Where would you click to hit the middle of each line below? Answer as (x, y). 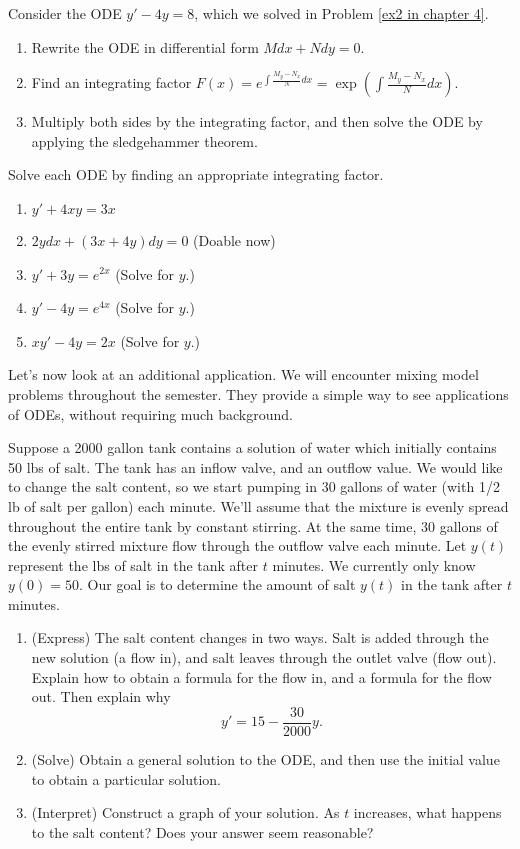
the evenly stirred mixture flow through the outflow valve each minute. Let (237, 545)
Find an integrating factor (111, 82)
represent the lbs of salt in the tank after (133, 564)
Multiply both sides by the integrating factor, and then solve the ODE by (257, 121)
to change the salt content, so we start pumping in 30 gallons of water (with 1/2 (254, 486)
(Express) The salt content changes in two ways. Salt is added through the (260, 637)
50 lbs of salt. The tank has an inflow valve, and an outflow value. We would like (255, 466)
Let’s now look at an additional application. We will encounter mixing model (243, 374)
